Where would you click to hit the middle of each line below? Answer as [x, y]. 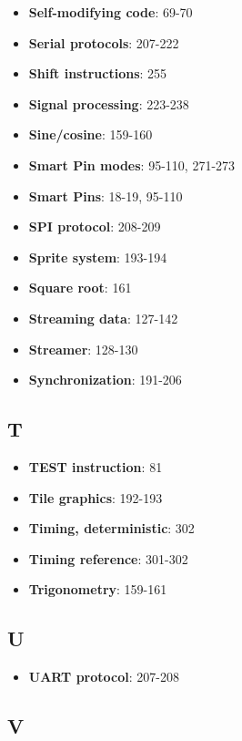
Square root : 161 [80, 288]
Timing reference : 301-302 [108, 558]
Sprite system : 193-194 [98, 257]
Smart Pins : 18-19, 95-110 [106, 196]
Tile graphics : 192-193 [96, 497]
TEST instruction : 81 [96, 466]
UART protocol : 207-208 [104, 677]
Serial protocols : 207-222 [104, 42]
